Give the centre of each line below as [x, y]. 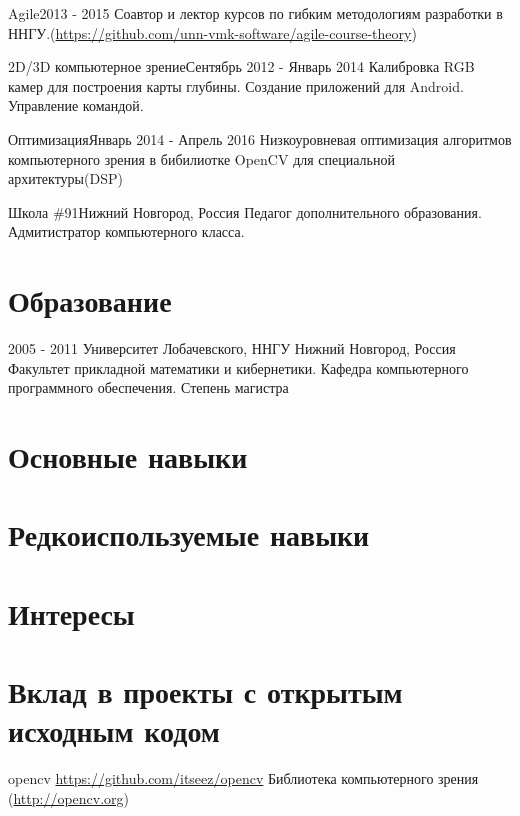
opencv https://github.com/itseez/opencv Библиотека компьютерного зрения [243, 778]
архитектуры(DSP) [65, 178]
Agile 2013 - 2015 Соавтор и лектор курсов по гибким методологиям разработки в [255, 13]
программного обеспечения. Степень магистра [148, 387]
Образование [90, 300]
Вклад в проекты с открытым [205, 691]
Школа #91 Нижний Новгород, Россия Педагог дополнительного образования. [245, 211]
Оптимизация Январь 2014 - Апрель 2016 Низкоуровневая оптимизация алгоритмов [260, 138]
